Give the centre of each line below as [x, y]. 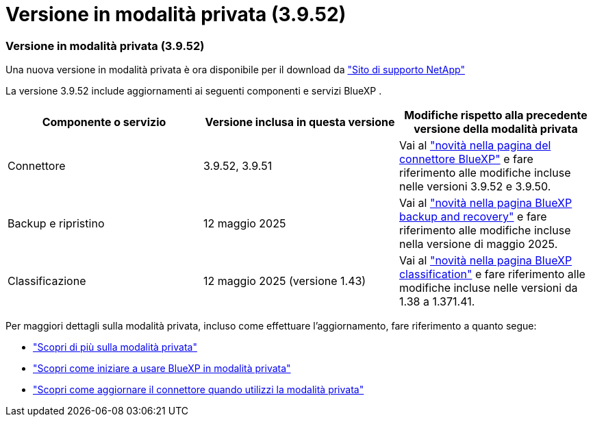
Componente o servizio [104, 122]
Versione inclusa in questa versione [300, 122]
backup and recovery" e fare [473, 217]
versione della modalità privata [496, 129]
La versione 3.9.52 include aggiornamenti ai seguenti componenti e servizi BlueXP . [194, 91]
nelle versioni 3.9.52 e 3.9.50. [475, 187]
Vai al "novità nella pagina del [475, 146]
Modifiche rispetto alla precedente [496, 115]
